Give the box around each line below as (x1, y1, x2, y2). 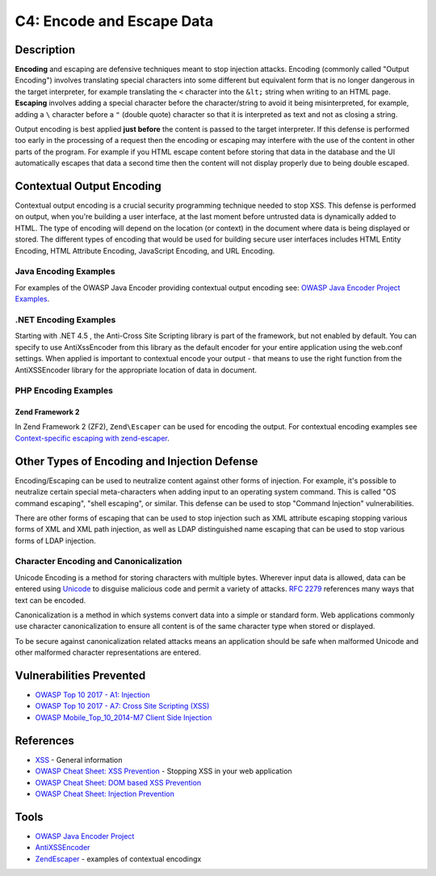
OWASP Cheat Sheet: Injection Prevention (35, 789, 175, 798)
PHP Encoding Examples (15, 385, 113, 396)
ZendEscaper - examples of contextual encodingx (35, 853, 202, 864)
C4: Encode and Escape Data (15, 12, 214, 30)
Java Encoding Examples (15, 266, 116, 277)
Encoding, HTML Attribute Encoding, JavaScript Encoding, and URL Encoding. (15, 246, 275, 255)
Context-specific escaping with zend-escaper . (15, 433, 170, 443)
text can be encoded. (15, 595, 86, 605)
